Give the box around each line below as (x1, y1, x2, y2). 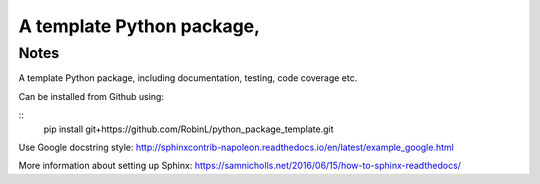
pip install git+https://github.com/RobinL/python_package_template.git (43, 123, 334, 135)
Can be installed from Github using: (18, 90, 165, 102)
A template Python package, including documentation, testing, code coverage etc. (18, 72, 358, 84)
